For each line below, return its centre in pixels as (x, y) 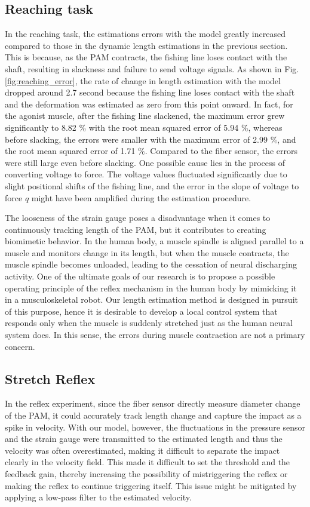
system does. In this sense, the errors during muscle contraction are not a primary (155, 335)
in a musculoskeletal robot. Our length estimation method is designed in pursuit (151, 299)
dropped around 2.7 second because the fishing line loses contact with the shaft (150, 92)
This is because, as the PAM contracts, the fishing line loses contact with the (146, 57)
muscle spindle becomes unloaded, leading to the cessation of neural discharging (151, 264)
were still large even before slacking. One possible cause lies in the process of (145, 162)
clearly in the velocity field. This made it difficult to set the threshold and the (148, 462)
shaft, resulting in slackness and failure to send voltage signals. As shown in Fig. (152, 68)
